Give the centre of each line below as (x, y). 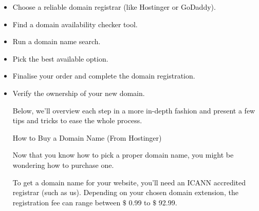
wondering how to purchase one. (63, 165)
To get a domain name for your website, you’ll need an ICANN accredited (129, 182)
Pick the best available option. (60, 58)
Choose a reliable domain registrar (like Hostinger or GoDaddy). (114, 7)
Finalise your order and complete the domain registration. (104, 76)
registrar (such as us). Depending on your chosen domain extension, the (125, 192)
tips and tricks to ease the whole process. (77, 120)
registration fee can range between (67, 202)
